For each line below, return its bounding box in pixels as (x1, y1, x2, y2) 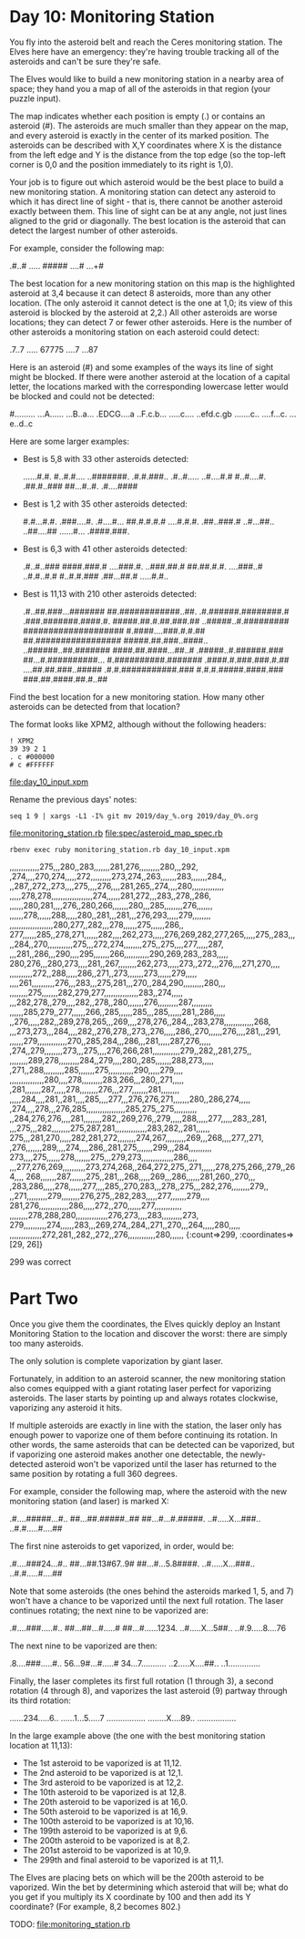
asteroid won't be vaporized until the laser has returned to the (45, 1458, 278, 1469)
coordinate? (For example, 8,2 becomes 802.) (9, 1901, 181, 1912)
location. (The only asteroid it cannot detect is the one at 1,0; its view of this (9, 297, 293, 308)
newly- (239, 1449, 267, 1460)
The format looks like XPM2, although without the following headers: (9, 718, 267, 730)
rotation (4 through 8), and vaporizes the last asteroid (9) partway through (9, 1685, 289, 1696)
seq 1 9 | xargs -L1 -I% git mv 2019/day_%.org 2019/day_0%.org (9, 811, 259, 821)
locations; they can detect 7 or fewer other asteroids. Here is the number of (9, 316, 293, 327)
